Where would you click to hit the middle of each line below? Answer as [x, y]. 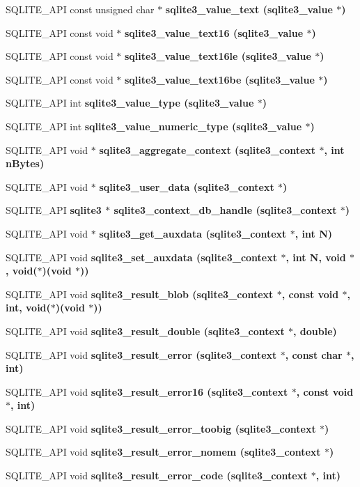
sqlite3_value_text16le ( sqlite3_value [218, 56]
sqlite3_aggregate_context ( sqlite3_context [208, 149]
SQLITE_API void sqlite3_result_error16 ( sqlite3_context [147, 391]
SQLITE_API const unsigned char [80, 9]
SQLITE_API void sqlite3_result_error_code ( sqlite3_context [157, 476]
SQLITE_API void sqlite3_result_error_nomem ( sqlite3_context [163, 452]
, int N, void [316, 257]
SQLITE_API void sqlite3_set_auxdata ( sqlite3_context [141, 257]
